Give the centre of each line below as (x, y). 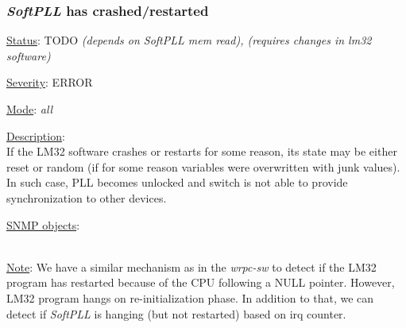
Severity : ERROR (50, 82)
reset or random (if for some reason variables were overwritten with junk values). (203, 166)
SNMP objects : (43, 224)
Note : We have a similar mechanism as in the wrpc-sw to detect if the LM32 (191, 266)
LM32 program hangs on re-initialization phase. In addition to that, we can (190, 297)
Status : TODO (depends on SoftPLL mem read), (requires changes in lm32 (189, 40)
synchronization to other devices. (87, 197)
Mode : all (30, 109)
